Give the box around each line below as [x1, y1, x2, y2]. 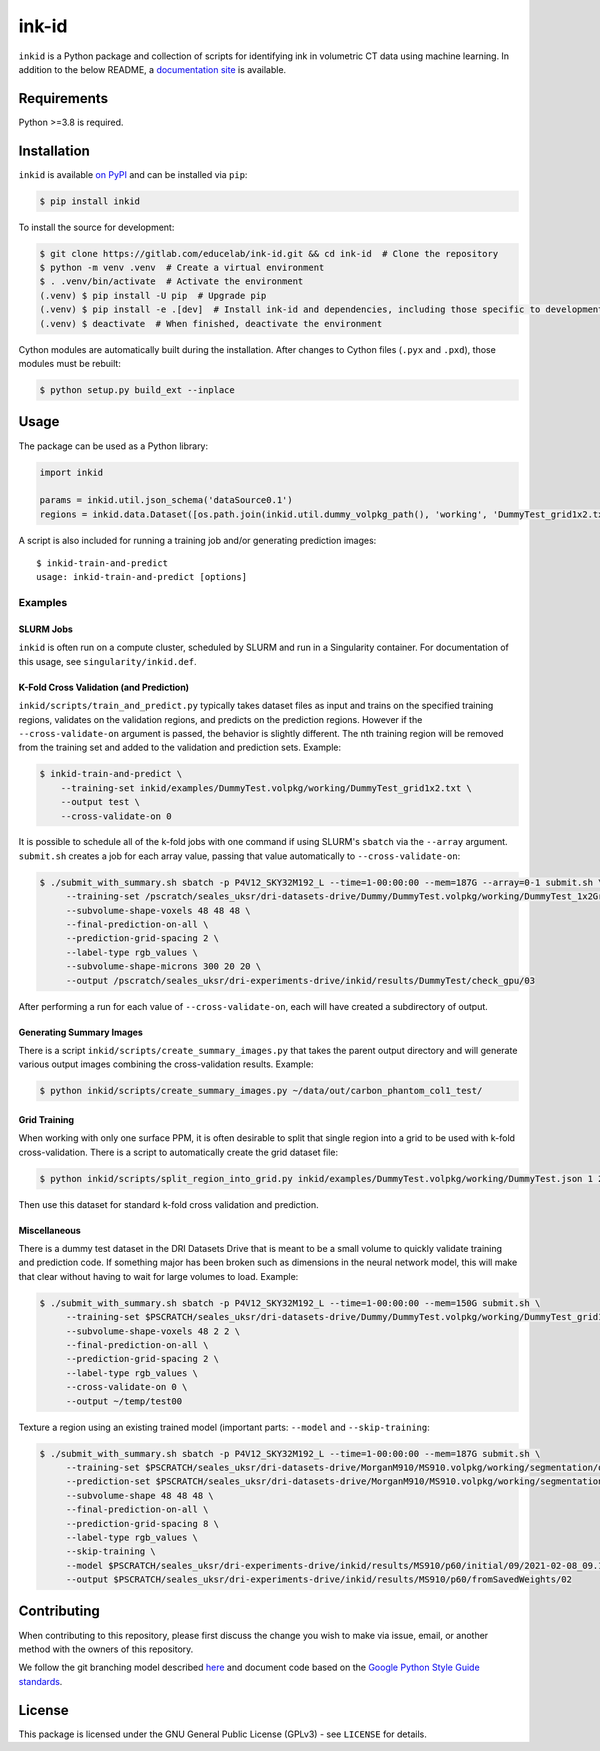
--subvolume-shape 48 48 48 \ [65, 1490, 214, 1501]
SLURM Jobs [18, 623, 74, 635]
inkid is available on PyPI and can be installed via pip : [18, 168, 248, 180]
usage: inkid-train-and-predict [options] [36, 571, 248, 583]
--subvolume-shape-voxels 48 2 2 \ [65, 1325, 240, 1337]
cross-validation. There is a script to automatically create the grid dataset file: [18, 1146, 339, 1158]
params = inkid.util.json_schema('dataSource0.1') [39, 495, 294, 506]
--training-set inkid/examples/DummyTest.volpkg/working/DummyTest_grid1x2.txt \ [60, 782, 472, 794]
